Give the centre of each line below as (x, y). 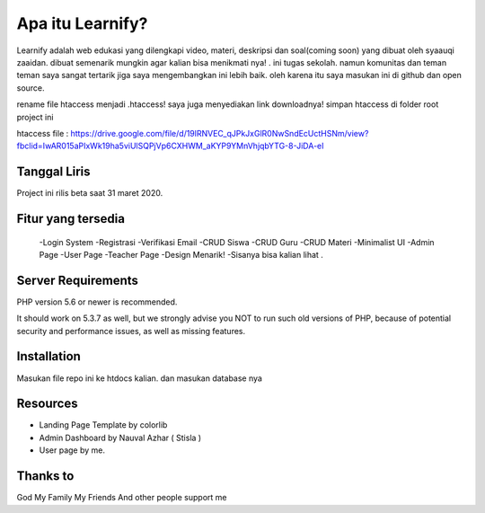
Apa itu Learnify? (82, 23)
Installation (48, 356)
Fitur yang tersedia (71, 219)
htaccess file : (43, 133)
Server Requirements (78, 280)
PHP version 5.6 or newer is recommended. (97, 302)
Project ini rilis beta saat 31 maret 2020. (90, 193)
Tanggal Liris (53, 172)
